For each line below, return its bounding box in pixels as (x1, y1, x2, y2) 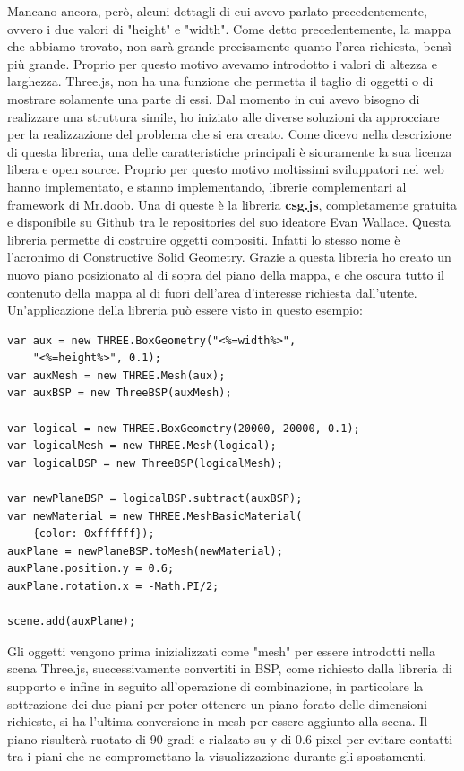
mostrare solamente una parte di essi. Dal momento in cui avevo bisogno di (7, 89, 420, 108)
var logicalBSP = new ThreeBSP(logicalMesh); (7, 456, 283, 470)
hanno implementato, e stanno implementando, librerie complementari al (7, 177, 407, 195)
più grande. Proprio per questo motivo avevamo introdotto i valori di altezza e (7, 54, 438, 73)
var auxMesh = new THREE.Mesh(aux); (7, 368, 226, 382)
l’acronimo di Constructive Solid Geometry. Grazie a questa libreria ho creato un (7, 247, 451, 266)
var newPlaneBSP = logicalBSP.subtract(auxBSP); (7, 492, 303, 506)
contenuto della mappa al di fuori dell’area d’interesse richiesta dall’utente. (7, 282, 417, 301)
